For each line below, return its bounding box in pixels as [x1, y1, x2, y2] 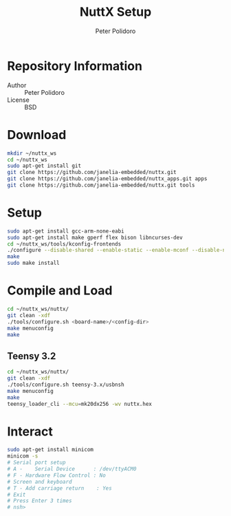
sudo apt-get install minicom [7, 447, 94, 453]
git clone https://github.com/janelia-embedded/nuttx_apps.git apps [7, 175, 208, 182]
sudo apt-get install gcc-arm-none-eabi [7, 228, 125, 235]
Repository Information [7, 58, 143, 74]
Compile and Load [7, 283, 113, 299]
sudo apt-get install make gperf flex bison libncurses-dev [7, 234, 184, 241]
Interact [7, 424, 53, 439]
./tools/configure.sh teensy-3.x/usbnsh [7, 381, 125, 388]
